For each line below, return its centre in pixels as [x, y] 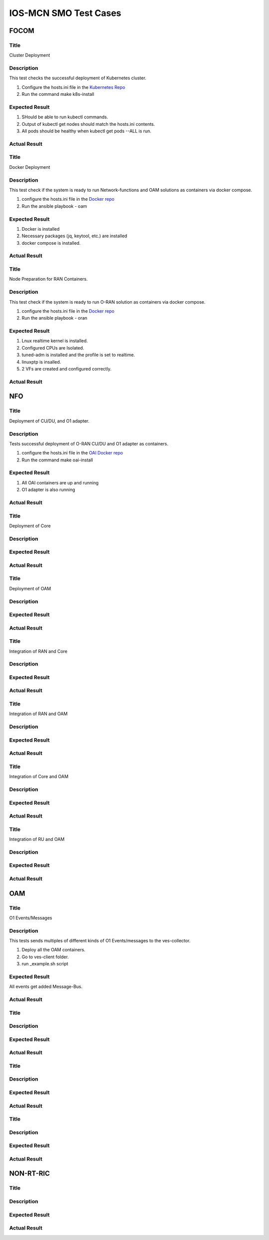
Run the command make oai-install [57, 460]
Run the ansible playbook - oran [55, 318]
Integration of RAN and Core [38, 651]
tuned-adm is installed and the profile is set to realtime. [78, 355]
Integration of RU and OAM [37, 839]
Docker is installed [41, 229]
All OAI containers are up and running [60, 482]
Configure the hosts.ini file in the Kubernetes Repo [73, 87]
